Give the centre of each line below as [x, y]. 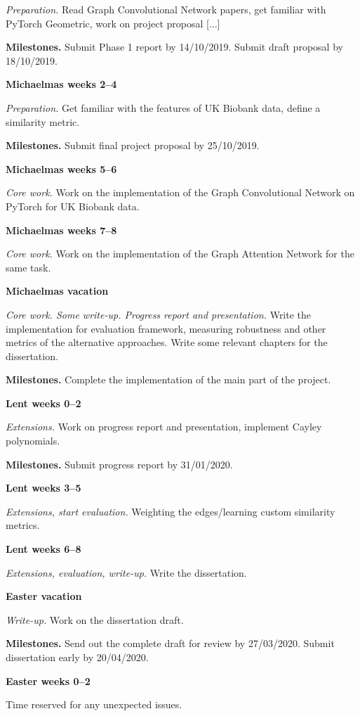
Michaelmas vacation [57, 291]
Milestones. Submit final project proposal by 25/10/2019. [133, 145]
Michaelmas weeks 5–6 [61, 168]
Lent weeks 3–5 [44, 488]
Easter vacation [44, 596]
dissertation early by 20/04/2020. [77, 657]
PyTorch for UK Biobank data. [73, 206]
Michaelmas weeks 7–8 [61, 230]
